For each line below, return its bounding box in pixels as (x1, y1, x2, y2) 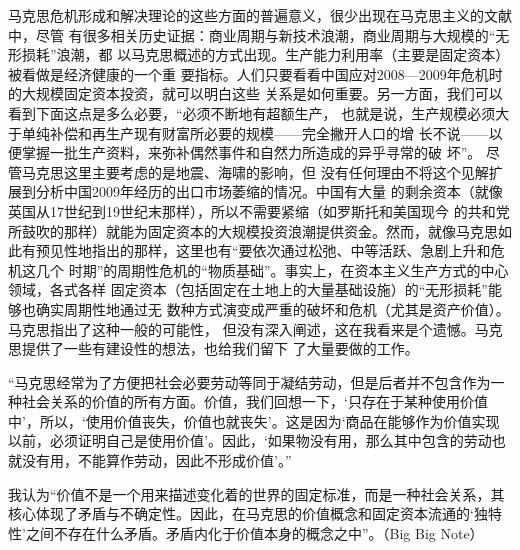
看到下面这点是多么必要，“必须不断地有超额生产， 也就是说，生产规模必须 (8, 102, 496, 123)
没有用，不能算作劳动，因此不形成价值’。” (21, 450, 292, 471)
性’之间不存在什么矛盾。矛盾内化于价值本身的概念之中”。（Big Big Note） (8, 522, 484, 543)
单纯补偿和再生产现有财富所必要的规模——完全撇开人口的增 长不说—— (21, 122, 489, 143)
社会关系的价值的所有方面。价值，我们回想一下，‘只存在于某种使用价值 (21, 391, 488, 412)
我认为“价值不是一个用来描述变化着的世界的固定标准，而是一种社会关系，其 (8, 483, 505, 504)
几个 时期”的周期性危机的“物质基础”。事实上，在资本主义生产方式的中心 (35, 259, 509, 280)
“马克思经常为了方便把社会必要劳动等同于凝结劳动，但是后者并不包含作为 (8, 371, 491, 392)
